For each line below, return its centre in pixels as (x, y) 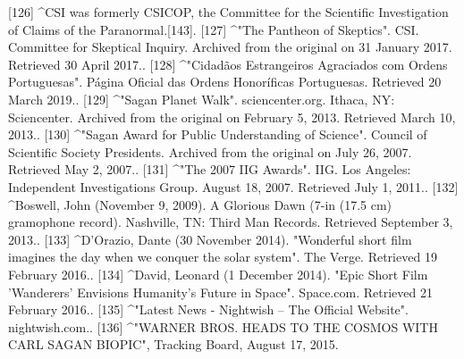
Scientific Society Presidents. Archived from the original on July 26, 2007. (210, 151)
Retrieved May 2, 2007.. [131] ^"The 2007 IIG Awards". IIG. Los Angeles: (210, 169)
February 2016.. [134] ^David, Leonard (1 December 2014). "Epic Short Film (218, 274)
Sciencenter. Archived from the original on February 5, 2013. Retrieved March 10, (232, 117)
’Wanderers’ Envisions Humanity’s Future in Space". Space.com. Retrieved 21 (220, 292)
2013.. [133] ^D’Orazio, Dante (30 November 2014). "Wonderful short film (210, 239)
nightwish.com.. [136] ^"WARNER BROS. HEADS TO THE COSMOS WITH (223, 326)
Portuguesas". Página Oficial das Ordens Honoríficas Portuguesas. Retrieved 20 (225, 82)
